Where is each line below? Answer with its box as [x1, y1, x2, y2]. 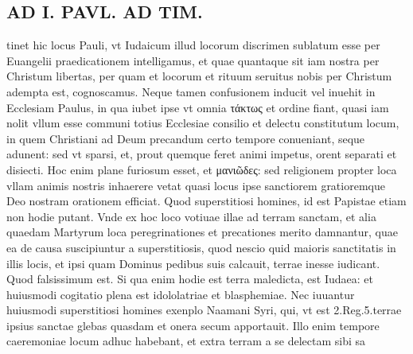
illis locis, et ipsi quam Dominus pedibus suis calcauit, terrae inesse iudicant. [6, 255, 380, 271]
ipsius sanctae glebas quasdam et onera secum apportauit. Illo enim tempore [6, 317, 380, 333]
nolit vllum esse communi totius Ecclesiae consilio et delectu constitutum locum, [6, 115, 399, 131]
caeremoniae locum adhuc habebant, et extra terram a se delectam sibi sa [6, 333, 366, 349]
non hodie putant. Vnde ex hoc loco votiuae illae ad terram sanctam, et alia [6, 208, 376, 224]
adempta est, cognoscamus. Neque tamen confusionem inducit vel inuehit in [6, 83, 376, 99]
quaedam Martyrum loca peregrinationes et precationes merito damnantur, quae [6, 224, 398, 240]
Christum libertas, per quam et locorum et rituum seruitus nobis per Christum [6, 68, 392, 84]
